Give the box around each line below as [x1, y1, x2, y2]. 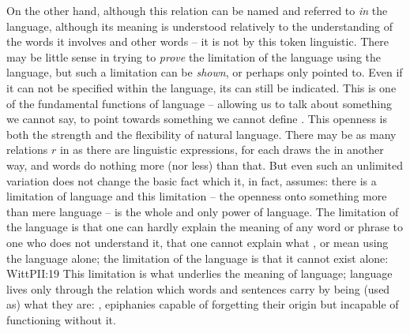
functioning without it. [6, 311, 116, 327]
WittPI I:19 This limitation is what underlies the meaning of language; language [6, 265, 393, 282]
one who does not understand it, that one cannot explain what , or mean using [6, 234, 389, 250]
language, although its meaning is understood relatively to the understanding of [6, 17, 393, 34]
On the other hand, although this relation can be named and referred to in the [6, 2, 388, 18]
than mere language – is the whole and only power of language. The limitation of [6, 203, 399, 219]
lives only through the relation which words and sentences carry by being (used [6, 280, 390, 297]
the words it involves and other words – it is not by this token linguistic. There [6, 33, 389, 50]
